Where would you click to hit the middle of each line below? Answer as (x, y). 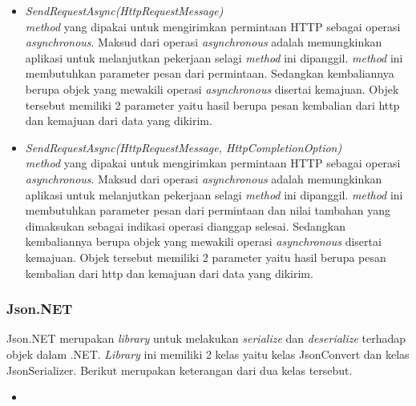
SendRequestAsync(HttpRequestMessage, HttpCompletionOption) (184, 147)
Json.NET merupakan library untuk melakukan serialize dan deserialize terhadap (206, 338)
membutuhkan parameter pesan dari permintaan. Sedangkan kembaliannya (210, 73)
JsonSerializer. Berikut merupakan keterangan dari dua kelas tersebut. (180, 370)
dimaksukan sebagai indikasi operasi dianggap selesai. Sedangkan (185, 225)
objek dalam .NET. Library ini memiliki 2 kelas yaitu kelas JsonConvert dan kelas (208, 354)
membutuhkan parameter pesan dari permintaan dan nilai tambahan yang (208, 210)
